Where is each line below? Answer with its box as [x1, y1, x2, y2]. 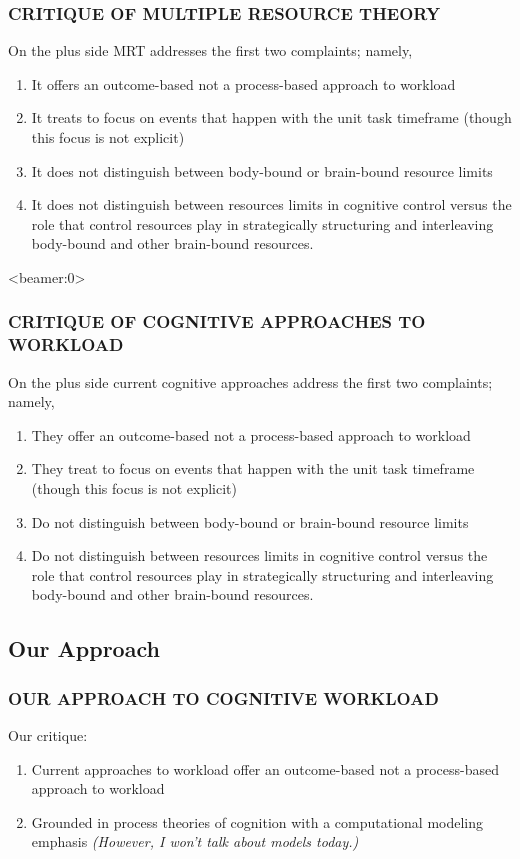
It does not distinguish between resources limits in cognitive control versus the [31, 194, 512, 215]
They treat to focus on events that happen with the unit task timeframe [31, 458, 475, 479]
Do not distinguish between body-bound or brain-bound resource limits [31, 511, 469, 532]
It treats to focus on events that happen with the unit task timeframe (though [31, 107, 512, 128]
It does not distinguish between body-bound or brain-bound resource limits [31, 160, 493, 181]
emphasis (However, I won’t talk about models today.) [31, 831, 359, 852]
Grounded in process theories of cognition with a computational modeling [31, 811, 484, 832]
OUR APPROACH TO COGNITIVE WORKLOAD [8, 685, 439, 710]
